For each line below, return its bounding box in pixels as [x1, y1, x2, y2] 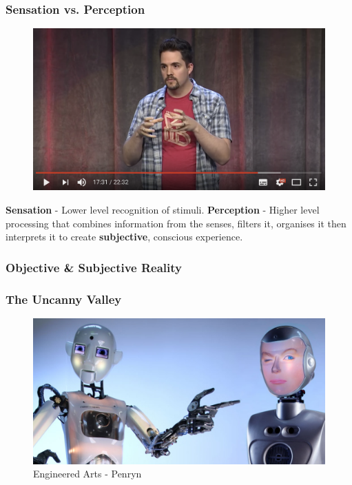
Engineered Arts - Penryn [33, 466, 142, 481]
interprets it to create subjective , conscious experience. [6, 229, 243, 244]
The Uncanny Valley [6, 290, 122, 307]
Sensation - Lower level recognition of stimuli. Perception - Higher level [6, 203, 320, 216]
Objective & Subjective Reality [6, 258, 183, 276]
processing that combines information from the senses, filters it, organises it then [6, 216, 346, 230]
